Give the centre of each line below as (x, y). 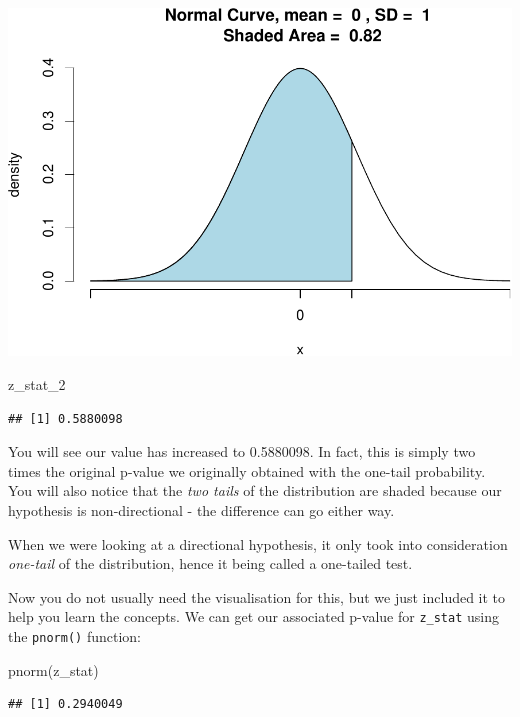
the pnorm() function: (74, 636)
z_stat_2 (37, 384)
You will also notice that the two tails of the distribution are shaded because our (255, 490)
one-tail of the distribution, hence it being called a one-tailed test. (210, 563)
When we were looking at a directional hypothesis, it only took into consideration (258, 543)
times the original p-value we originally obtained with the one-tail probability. (247, 470)
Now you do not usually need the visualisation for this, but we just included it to (257, 596)
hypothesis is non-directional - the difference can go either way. (201, 509)
